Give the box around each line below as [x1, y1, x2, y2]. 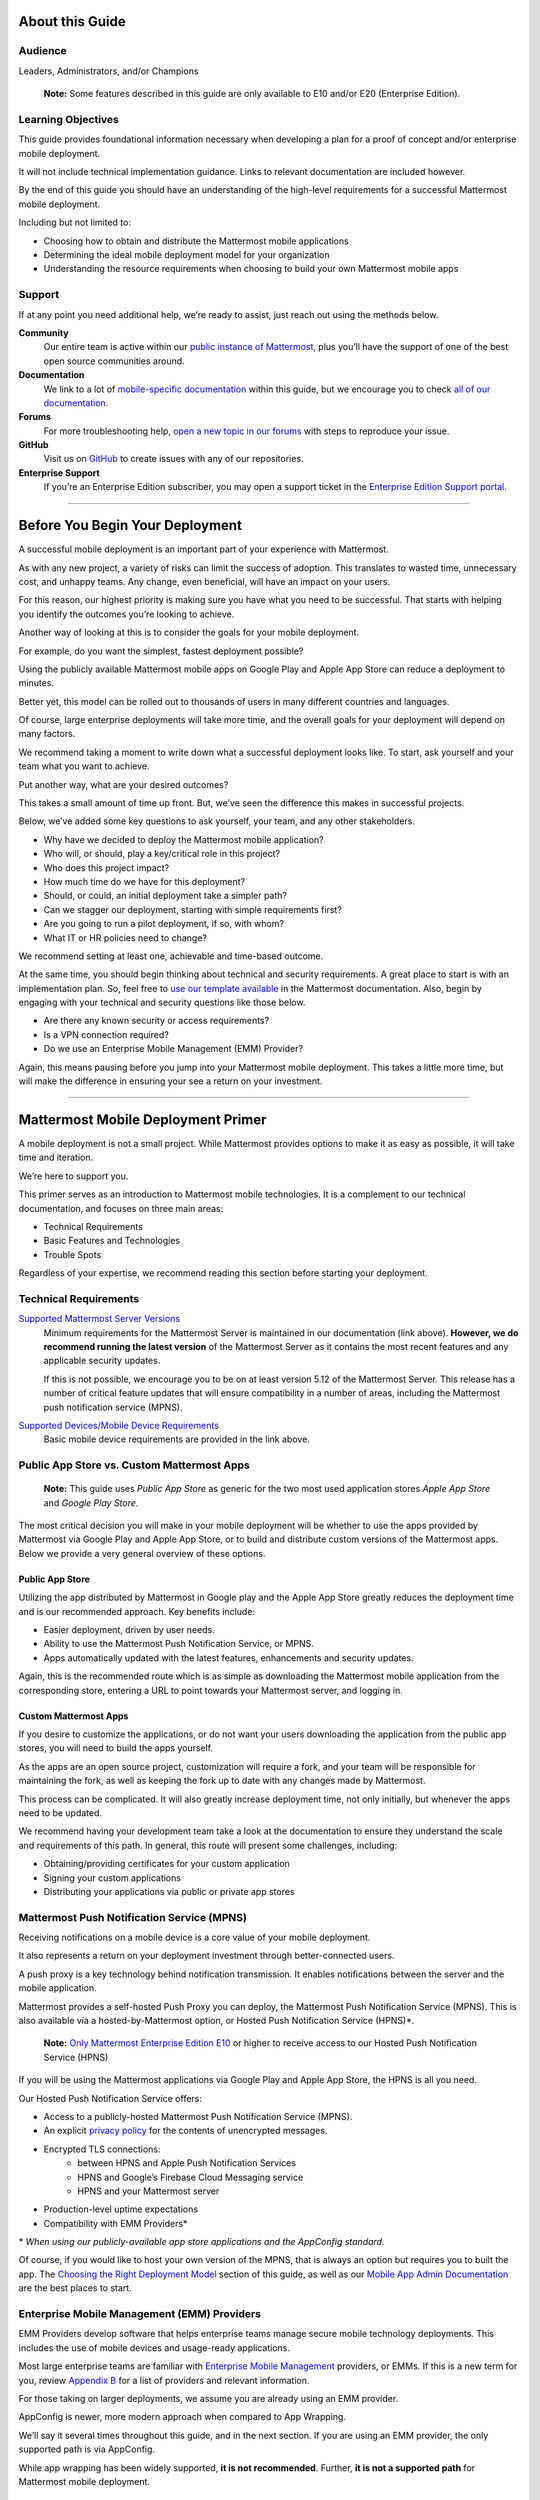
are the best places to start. [18, 2282, 132, 2294]
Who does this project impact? [43, 861, 170, 874]
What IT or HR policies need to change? [43, 931, 207, 944]
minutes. [18, 677, 55, 689]
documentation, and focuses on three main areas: [18, 1202, 224, 1214]
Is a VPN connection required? [43, 1028, 170, 1040]
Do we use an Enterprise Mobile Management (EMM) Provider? [43, 1043, 304, 1055]
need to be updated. [18, 1806, 103, 1819]
